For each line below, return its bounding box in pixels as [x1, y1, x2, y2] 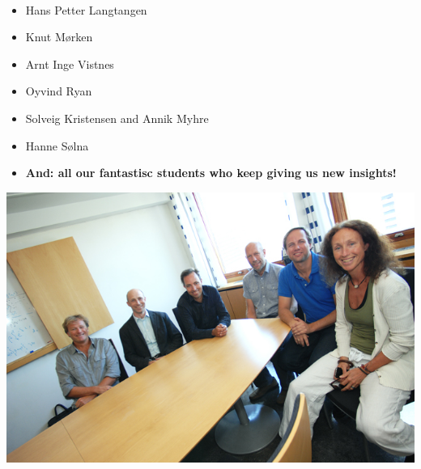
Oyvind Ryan [25, 82, 92, 99]
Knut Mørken [25, 28, 93, 45]
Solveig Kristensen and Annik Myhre [25, 109, 209, 126]
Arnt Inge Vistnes [25, 55, 114, 72]
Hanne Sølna [25, 137, 89, 154]
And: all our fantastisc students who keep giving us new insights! [25, 164, 397, 181]
